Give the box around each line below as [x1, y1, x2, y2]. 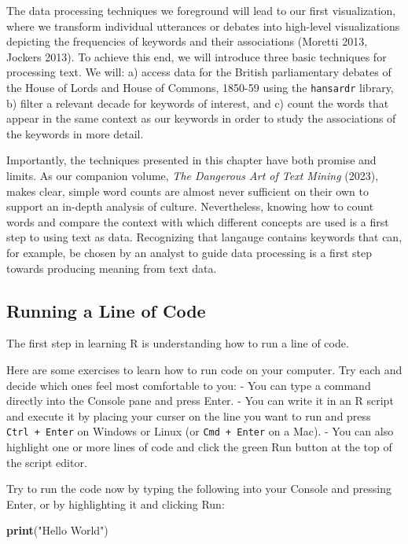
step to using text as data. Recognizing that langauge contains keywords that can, [6, 229, 402, 245]
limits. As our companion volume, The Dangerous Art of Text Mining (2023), [6, 167, 379, 183]
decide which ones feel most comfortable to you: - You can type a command [6, 377, 371, 393]
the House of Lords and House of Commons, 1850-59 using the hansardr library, [6, 79, 394, 95]
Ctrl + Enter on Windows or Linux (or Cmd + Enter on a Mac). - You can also [6, 423, 394, 439]
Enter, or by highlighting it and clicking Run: [6, 495, 225, 512]
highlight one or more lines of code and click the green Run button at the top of [6, 438, 392, 454]
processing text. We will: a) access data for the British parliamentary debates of [6, 64, 391, 80]
